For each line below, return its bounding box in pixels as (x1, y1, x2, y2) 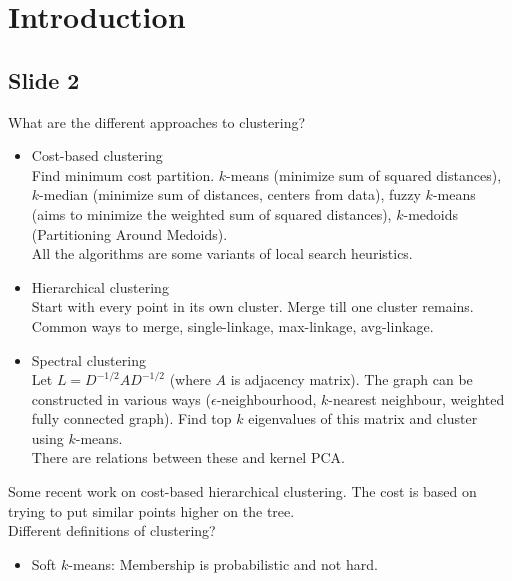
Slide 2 (8, 64, 80, 95)
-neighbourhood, (216, 388, 317, 409)
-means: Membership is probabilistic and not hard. (68, 553, 378, 574)
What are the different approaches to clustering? (8, 111, 306, 132)
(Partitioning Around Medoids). (31, 223, 228, 244)
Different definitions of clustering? (8, 520, 216, 541)
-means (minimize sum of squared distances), (226, 164, 502, 185)
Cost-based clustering (31, 145, 163, 166)
